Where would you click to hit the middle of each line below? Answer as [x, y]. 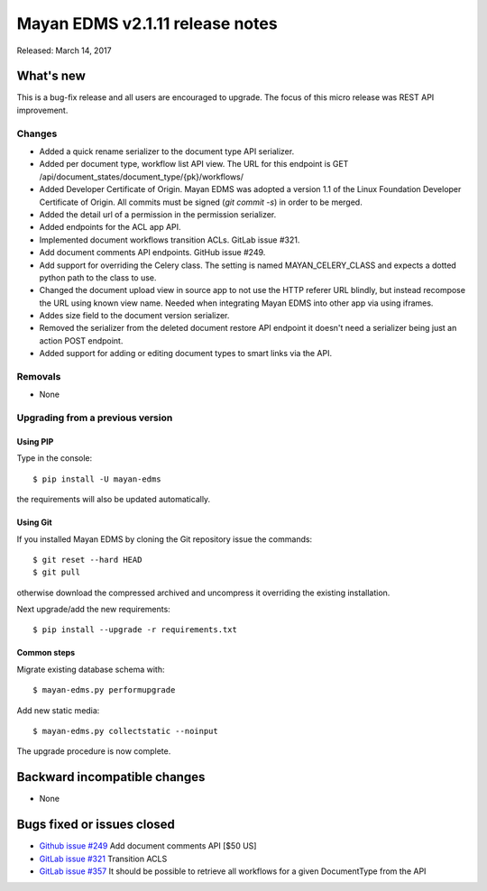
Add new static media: [58, 710]
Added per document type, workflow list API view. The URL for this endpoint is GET [194, 164]
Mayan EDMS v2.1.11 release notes [147, 23]
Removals [39, 377]
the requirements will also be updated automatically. [114, 500]
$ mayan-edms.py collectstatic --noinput [125, 731]
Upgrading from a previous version [95, 418]
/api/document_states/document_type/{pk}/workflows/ [141, 177]
